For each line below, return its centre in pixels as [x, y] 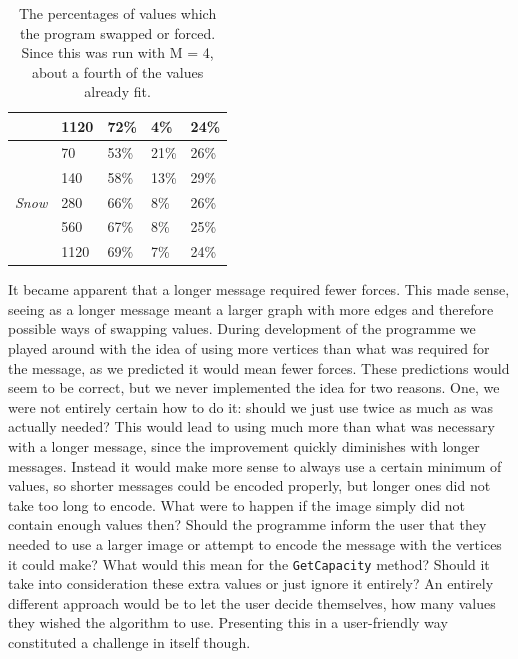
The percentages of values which [117, 13]
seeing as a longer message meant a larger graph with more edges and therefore [251, 308]
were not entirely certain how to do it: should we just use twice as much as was [251, 406]
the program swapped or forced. [118, 32]
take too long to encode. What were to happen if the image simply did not [237, 504]
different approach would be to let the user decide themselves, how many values [252, 602]
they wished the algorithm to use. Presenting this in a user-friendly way [228, 622]
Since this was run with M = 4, [117, 52]
